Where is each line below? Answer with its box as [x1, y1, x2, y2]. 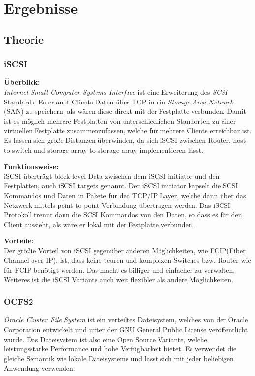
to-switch [4, 144, 32, 155]
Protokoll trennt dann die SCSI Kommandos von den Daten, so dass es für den [4, 209, 242, 220]
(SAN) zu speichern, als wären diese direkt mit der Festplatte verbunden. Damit [4, 106, 247, 116]
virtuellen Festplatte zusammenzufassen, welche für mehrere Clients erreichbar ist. [4, 125, 252, 136]
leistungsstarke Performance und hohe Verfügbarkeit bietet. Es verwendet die [4, 343, 237, 354]
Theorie [4, 32, 44, 47]
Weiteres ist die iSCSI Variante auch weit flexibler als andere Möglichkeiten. [4, 274, 233, 284]
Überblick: [4, 77, 40, 87]
